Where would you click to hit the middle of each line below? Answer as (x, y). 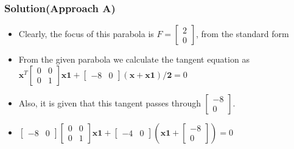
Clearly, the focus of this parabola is (86, 34)
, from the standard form (242, 34)
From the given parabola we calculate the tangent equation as (134, 59)
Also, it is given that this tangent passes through (110, 102)
